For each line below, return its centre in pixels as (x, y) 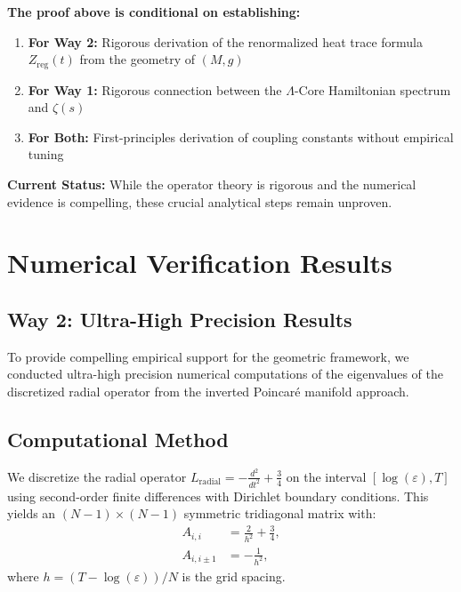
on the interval (326, 476)
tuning (46, 154)
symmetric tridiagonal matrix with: (280, 513)
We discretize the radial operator (97, 476)
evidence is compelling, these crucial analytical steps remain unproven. (200, 201)
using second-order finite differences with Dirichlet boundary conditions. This (218, 496)
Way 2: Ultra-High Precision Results (180, 319)
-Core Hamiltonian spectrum (372, 89)
